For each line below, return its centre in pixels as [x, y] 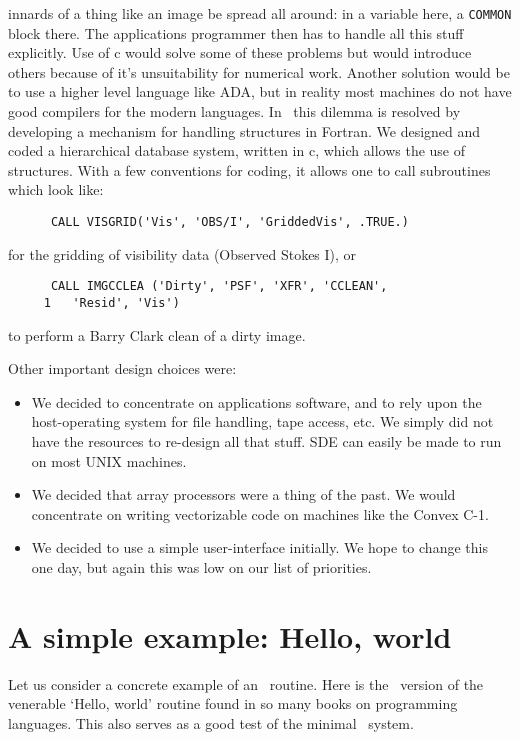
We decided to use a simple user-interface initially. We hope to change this [259, 547]
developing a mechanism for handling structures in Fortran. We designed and [244, 130]
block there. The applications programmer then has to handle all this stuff [236, 32]
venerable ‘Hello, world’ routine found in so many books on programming [233, 703]
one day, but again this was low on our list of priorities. [201, 566]
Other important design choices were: [122, 368]
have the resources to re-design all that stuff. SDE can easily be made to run [266, 440]
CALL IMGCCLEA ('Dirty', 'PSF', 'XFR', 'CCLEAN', [219, 286]
